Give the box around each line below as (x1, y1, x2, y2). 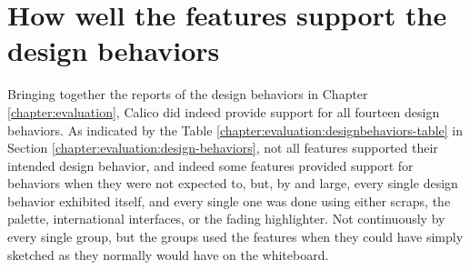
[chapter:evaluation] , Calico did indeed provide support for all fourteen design (7, 102, 440, 121)
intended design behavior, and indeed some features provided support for (7, 155, 414, 175)
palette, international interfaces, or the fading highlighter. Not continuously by (7, 209, 445, 228)
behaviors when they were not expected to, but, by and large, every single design (7, 174, 458, 193)
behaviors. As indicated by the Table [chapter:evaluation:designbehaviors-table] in (7, 120, 463, 139)
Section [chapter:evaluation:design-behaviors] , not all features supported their (7, 138, 438, 157)
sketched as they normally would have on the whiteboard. (7, 245, 329, 264)
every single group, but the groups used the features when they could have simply (7, 227, 464, 246)
